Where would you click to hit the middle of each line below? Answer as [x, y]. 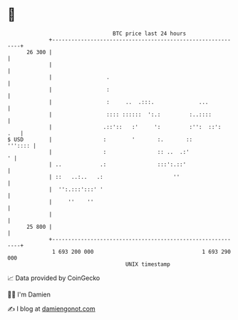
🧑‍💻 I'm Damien [29, 294]
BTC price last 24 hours [150, 33]
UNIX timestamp [148, 264]
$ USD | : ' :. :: [100, 139]
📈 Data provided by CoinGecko [54, 278]
